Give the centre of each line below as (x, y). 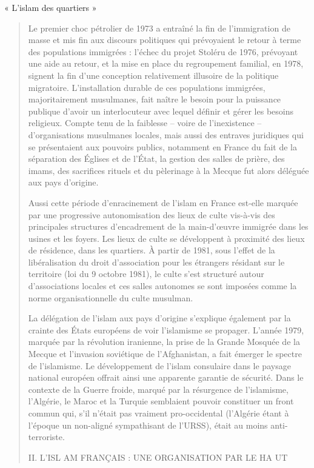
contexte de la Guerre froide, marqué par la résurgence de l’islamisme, (158, 389)
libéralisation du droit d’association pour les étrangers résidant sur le (156, 262)
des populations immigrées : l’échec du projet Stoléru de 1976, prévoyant (163, 51)
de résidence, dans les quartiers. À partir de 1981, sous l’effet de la (152, 250)
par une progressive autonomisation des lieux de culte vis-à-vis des (152, 214)
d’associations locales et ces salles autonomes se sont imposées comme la (162, 286)
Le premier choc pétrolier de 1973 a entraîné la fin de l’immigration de (159, 28)
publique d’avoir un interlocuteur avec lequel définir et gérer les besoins (161, 111)
